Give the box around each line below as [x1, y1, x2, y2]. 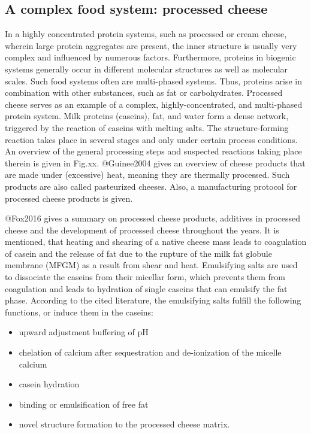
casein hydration [19, 378, 80, 390]
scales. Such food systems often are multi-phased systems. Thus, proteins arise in [5, 74, 303, 87]
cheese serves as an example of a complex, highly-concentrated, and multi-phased [5, 98, 303, 110]
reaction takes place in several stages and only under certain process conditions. [5, 133, 298, 145]
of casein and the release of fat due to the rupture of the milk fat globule [5, 247, 272, 259]
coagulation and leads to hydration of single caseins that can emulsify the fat [5, 282, 288, 295]
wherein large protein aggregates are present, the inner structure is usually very [5, 39, 297, 51]
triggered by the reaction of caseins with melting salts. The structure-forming [5, 121, 289, 133]
